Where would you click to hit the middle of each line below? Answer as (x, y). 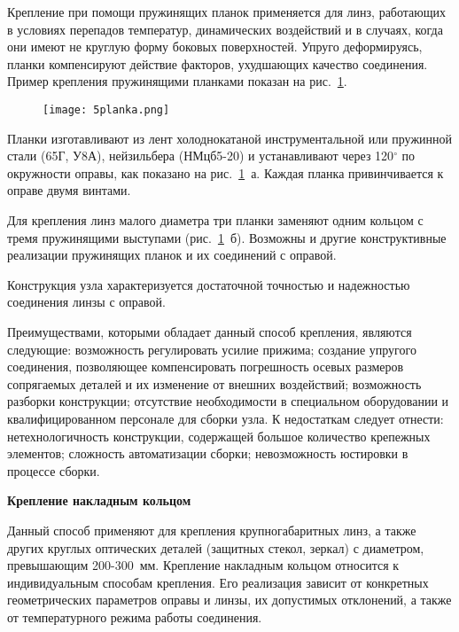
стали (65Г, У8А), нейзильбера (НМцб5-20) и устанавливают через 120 (201, 156)
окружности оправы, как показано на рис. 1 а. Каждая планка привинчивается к (226, 172)
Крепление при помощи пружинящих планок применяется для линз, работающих (227, 12)
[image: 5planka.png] (106, 109)
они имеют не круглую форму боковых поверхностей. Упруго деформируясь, (215, 47)
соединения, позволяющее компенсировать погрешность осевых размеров (206, 367)
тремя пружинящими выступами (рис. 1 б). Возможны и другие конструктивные (227, 237)
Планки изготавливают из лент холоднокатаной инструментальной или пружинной (230, 138)
